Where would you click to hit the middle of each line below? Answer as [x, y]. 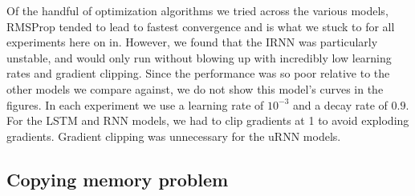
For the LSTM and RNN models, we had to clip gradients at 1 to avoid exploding [208, 120]
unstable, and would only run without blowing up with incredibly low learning [199, 57]
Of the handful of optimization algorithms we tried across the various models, [197, 10]
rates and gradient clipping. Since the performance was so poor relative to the [198, 73]
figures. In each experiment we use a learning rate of [135, 104]
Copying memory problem [118, 179]
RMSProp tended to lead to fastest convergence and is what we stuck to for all [201, 26]
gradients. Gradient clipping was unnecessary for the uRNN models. [174, 136]
